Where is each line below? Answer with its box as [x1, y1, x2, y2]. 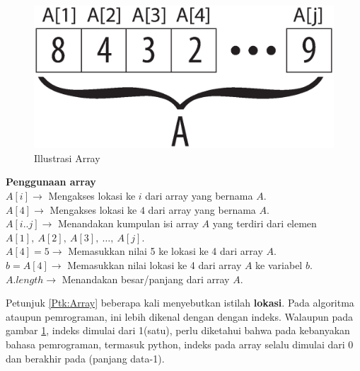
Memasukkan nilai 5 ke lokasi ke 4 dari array [68, 244, 263, 258]
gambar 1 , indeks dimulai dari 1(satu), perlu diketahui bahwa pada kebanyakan [6, 323, 350, 338]
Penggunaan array [6, 174, 96, 189]
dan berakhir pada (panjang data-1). [6, 350, 165, 365]
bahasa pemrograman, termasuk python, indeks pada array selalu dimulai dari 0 [6, 336, 354, 351]
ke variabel [255, 257, 303, 272]
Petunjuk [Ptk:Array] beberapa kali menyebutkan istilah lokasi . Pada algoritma [6, 295, 354, 310]
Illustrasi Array [34, 150, 100, 165]
